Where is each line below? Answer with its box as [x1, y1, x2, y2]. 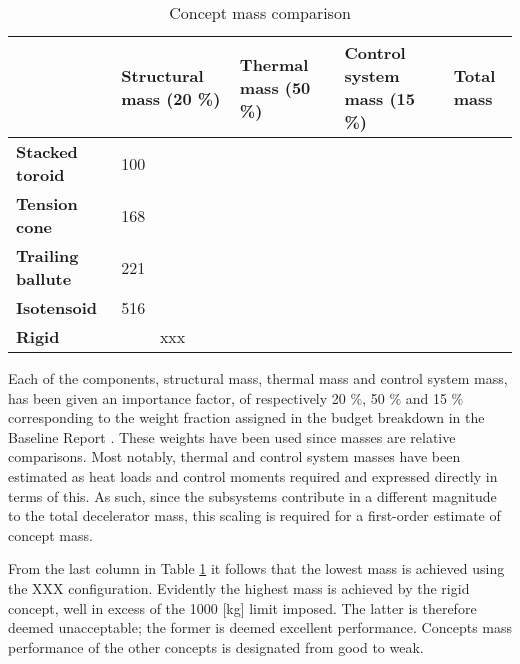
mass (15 [344, 87, 415, 110]
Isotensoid [16, 296, 98, 319]
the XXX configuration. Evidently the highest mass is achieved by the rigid [8, 577, 470, 598]
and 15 [405, 387, 447, 408]
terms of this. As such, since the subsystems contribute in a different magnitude [8, 485, 497, 506]
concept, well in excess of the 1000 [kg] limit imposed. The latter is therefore [8, 597, 477, 618]
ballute [16, 267, 72, 290]
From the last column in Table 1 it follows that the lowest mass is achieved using [8, 558, 505, 579]
